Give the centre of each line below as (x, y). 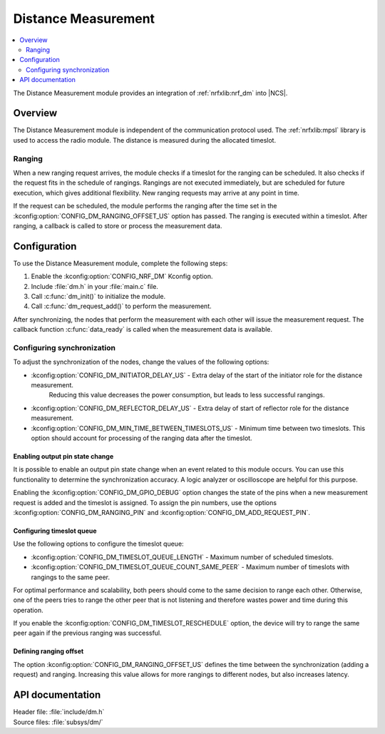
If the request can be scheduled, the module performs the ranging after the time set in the (145, 206)
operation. (28, 610)
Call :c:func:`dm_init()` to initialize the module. (98, 296)
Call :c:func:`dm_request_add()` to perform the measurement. (121, 306)
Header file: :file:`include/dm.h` (59, 712)
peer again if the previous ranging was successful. (87, 633)
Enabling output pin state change (63, 457)
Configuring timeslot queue (55, 531)
